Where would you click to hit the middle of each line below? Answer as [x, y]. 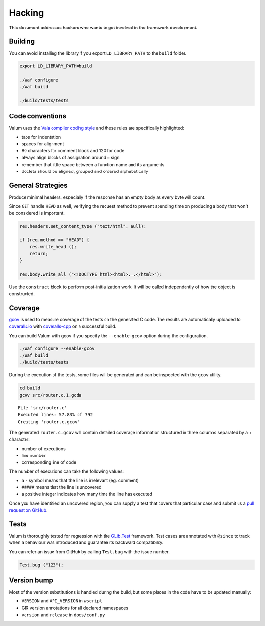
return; [39, 254]
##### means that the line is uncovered [61, 487]
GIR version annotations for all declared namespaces [75, 608]
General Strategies [39, 185]
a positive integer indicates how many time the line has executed [87, 494]
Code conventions [38, 116]
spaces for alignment [43, 144]
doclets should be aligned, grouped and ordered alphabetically [85, 171]
